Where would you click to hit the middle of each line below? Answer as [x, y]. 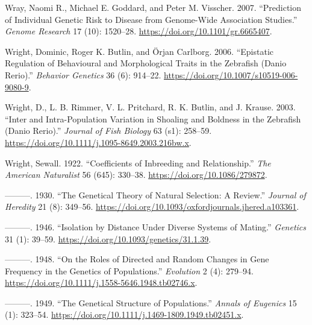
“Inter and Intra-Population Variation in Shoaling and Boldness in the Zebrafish [153, 118]
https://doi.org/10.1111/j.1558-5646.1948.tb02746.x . [101, 282]
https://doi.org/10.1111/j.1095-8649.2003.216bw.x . [98, 142]
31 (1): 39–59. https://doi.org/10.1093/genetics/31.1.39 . [108, 238]
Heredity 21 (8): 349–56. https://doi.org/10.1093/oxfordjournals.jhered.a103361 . [152, 207]
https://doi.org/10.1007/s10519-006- [231, 74]
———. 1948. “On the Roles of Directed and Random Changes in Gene [137, 259]
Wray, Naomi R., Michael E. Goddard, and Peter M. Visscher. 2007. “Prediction [153, 7]
